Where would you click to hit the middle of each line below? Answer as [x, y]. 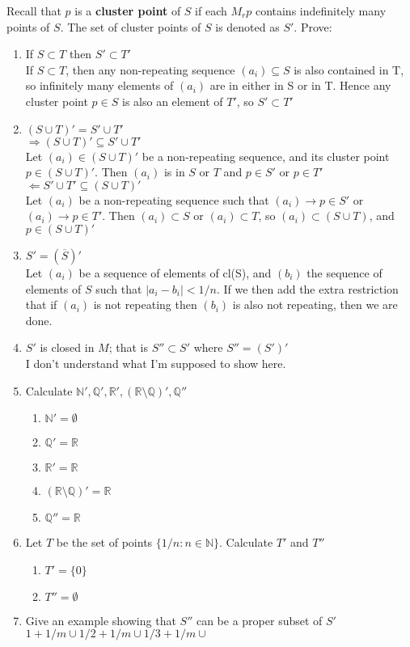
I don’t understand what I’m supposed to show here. [156, 363]
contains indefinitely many [321, 11]
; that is [129, 347]
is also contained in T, [349, 69]
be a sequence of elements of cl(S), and [175, 272]
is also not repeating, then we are [315, 304]
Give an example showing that [101, 620]
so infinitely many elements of [99, 85]
